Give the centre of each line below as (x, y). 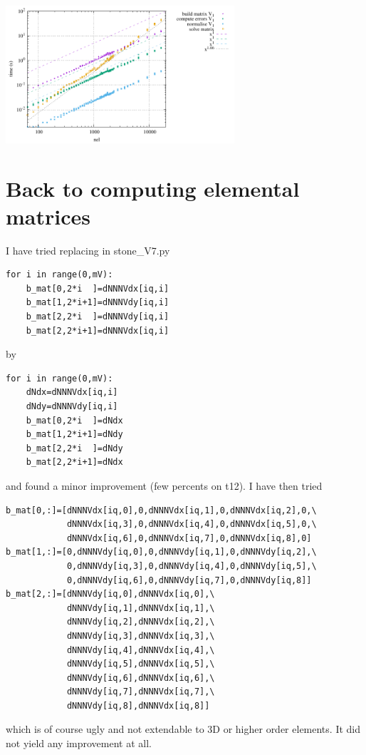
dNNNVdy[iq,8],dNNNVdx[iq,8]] (138, 705)
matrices (48, 216)
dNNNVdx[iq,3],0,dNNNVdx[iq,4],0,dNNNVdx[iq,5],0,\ (192, 524)
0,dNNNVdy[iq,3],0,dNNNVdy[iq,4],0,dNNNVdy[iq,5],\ (192, 566)
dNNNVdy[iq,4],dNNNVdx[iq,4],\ (141, 650)
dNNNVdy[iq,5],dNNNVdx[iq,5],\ (141, 664)
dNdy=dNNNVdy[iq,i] (72, 406)
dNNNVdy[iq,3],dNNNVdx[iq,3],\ (141, 636)
